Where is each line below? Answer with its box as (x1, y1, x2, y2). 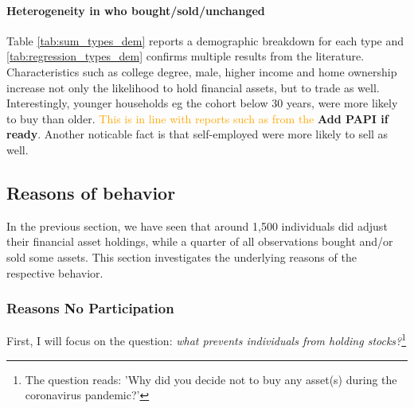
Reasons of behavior (6, 180, 176, 204)
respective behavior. (6, 264, 103, 281)
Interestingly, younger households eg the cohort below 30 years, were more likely (6, 95, 398, 111)
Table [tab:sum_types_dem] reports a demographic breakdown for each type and (6, 32, 404, 49)
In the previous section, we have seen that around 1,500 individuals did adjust (6, 217, 388, 234)
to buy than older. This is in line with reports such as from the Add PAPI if (6, 110, 389, 126)
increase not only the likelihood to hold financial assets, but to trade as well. (6, 79, 380, 95)
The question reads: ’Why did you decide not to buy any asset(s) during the (25, 371, 397, 387)
